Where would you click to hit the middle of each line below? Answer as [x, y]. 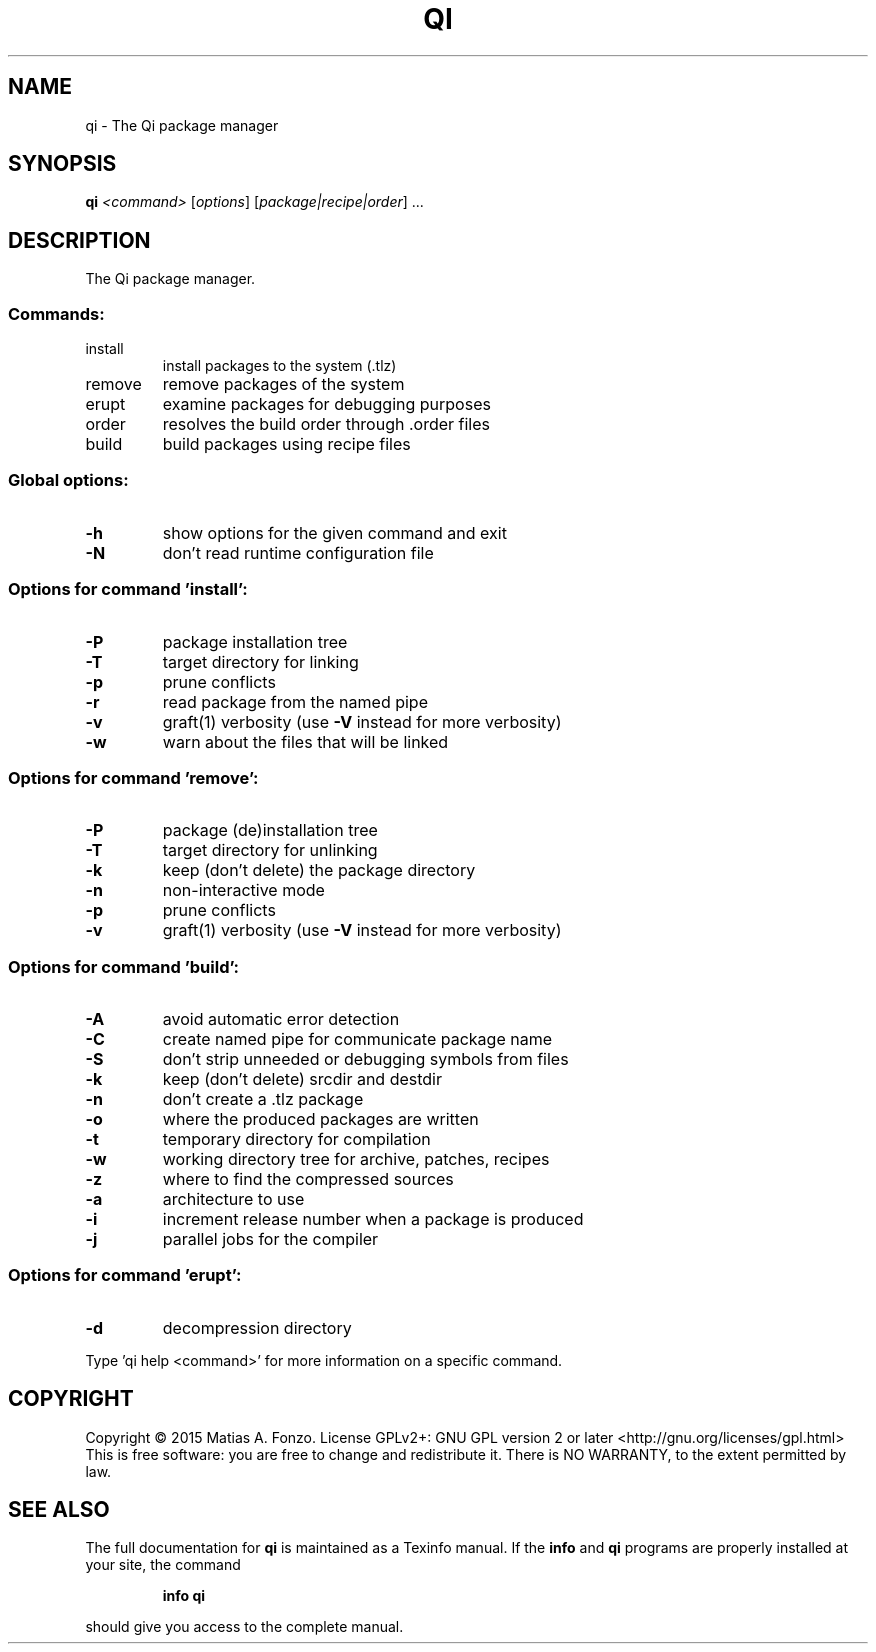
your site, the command [163, 1565]
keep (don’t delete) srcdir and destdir [302, 1079]
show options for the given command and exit [334, 532]
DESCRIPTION [79, 240]
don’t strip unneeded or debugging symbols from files [365, 1059]
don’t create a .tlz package [263, 1099]
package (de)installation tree [270, 830]
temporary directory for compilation [296, 1139]
